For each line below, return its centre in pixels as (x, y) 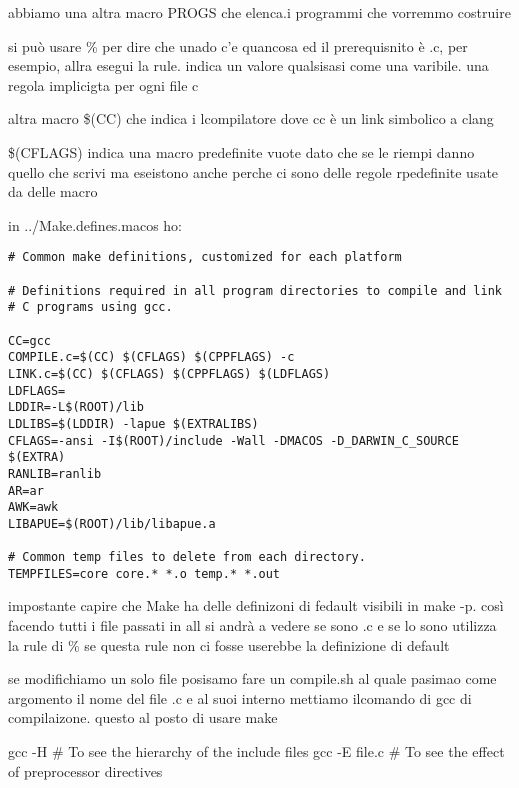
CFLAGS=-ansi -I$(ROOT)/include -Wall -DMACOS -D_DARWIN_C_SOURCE (234, 440)
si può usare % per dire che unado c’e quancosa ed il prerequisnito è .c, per (238, 45)
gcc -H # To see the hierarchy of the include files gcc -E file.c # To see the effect (256, 751)
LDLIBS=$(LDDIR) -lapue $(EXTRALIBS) (133, 423)
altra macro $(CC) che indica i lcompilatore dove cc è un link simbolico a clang (251, 118)
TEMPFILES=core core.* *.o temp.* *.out (144, 573)
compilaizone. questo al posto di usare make (143, 717)
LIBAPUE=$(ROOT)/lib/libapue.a (112, 523)
